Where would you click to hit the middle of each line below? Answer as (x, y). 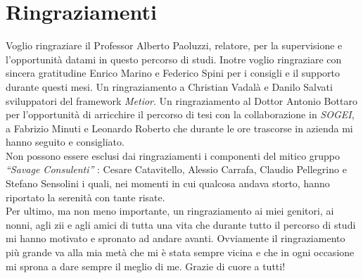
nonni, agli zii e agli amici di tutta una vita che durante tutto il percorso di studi (181, 224)
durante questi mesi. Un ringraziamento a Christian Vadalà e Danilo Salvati (169, 86)
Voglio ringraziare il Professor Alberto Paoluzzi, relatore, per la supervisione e (174, 45)
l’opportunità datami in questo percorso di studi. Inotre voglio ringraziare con (174, 59)
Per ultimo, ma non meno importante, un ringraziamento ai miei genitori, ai (170, 211)
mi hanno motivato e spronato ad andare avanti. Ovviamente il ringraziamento (176, 238)
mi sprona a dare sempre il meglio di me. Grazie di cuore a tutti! (146, 266)
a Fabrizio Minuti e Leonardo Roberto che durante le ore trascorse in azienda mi (179, 128)
